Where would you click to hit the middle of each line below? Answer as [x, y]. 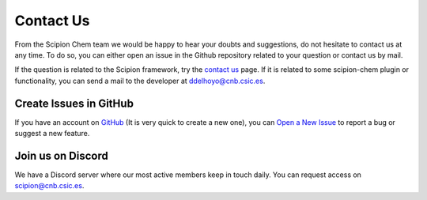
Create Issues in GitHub [74, 103]
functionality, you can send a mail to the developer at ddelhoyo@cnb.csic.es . [140, 81]
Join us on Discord [61, 155]
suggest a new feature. [52, 134]
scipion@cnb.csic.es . [49, 186]
